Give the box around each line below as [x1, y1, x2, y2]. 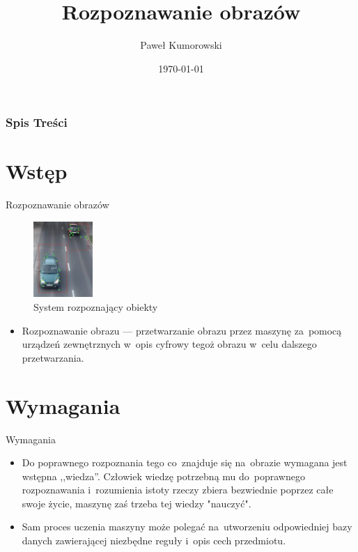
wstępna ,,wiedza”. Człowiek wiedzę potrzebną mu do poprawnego [22, 468, 305, 483]
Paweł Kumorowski [140, 38, 222, 52]
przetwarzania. [22, 350, 84, 365]
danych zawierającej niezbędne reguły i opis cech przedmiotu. [22, 533, 286, 548]
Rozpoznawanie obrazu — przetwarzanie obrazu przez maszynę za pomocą [22, 323, 342, 337]
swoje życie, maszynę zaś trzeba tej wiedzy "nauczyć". [22, 496, 251, 510]
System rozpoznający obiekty [33, 300, 158, 314]
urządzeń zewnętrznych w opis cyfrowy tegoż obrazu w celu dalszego [22, 337, 317, 351]
